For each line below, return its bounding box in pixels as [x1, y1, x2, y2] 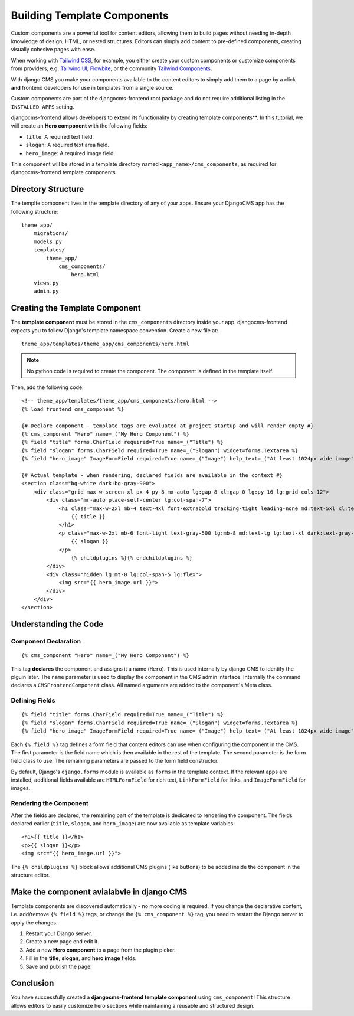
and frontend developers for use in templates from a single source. [11, 84, 174, 91]
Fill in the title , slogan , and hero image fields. [25, 955, 137, 962]
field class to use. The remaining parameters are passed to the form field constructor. [11, 757, 219, 765]
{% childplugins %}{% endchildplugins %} [71, 554, 193, 561]
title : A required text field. [25, 133, 94, 140]
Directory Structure [11, 184, 84, 194]
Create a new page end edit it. [25, 938, 100, 945]
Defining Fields [11, 697, 55, 705]
